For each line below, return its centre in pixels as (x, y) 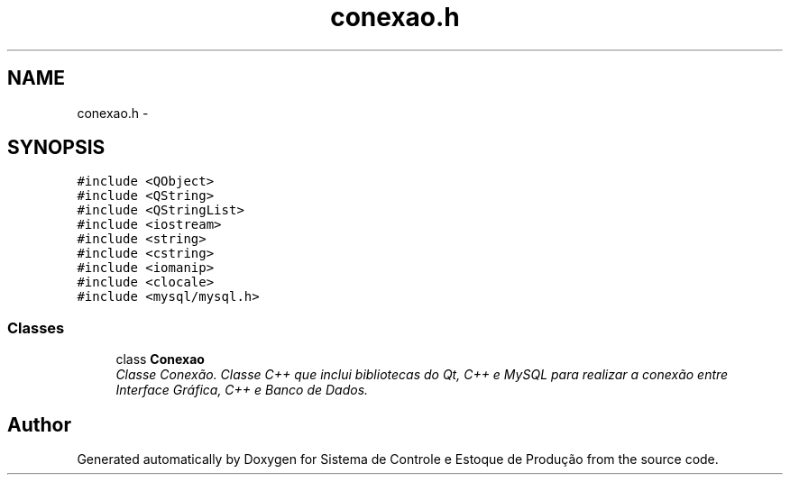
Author (39, 424)
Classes (36, 327)
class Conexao (160, 359)
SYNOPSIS (56, 148)
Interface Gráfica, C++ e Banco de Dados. (242, 390)
